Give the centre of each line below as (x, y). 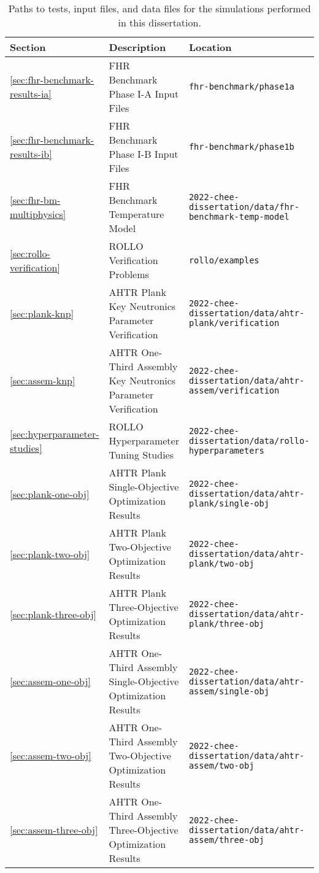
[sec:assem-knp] (43, 380)
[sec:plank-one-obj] (50, 494)
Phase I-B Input (144, 154)
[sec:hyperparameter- (55, 433)
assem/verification (234, 390)
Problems (129, 274)
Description (137, 47)
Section (28, 47)
